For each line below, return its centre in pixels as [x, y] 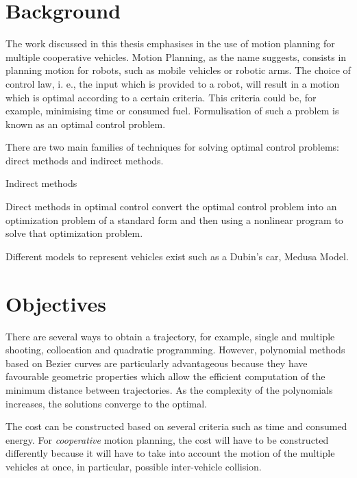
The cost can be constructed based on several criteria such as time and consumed [176, 426]
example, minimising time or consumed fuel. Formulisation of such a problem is [172, 111]
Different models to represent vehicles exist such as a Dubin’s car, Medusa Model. [177, 256]
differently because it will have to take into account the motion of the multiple [170, 453]
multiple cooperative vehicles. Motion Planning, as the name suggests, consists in [176, 56]
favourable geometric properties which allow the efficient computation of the [165, 376]
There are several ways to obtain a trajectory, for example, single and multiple [170, 336]
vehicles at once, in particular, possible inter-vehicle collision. [134, 466]
